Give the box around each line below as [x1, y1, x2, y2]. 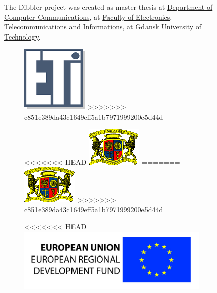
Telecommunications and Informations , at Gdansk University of [4, 21, 202, 32]
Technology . [4, 31, 41, 42]
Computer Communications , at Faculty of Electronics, [4, 11, 172, 22]
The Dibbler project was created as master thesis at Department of [4, 2, 213, 12]
